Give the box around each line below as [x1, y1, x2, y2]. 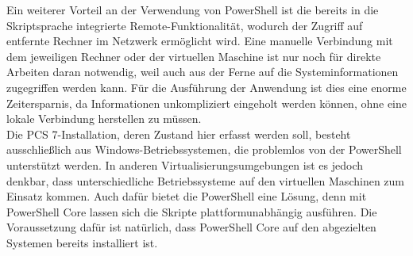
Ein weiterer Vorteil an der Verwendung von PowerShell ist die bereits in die [6, 2, 379, 17]
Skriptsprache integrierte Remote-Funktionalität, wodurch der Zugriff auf [6, 17, 363, 33]
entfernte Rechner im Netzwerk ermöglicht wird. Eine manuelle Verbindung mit [6, 32, 393, 49]
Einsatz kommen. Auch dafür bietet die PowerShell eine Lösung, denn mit [6, 188, 367, 204]
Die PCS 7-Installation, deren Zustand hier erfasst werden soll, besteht [6, 125, 351, 142]
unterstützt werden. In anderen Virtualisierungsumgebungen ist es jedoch [6, 156, 363, 173]
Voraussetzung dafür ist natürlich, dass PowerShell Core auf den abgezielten [6, 219, 376, 235]
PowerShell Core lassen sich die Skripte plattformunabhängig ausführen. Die [6, 203, 377, 220]
